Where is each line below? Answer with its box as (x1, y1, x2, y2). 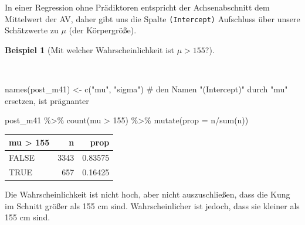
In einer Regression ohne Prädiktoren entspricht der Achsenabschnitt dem (5, 1, 270, 13)
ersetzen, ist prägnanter (5, 94, 89, 106)
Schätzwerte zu (5, 24, 59, 36)
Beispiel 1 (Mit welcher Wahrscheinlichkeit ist (5, 43, 175, 56)
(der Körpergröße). (69, 24, 137, 36)
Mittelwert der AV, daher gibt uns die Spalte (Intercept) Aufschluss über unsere (5, 12, 300, 25)
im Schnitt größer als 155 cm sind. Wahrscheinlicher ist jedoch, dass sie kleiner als (5, 199, 300, 212)
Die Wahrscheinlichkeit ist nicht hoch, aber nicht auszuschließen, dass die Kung (5, 188, 290, 200)
